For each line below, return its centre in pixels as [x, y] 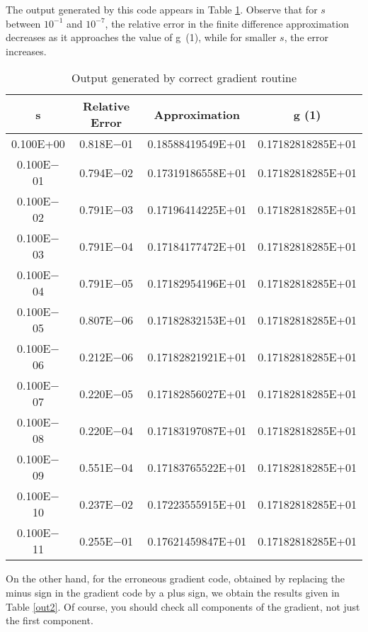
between [23, 23]
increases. [26, 51]
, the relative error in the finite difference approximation [227, 23]
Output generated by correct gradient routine [184, 78]
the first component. [50, 620]
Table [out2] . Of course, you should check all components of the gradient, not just [183, 606]
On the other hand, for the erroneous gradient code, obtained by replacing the [176, 579]
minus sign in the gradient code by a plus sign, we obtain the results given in [173, 592]
